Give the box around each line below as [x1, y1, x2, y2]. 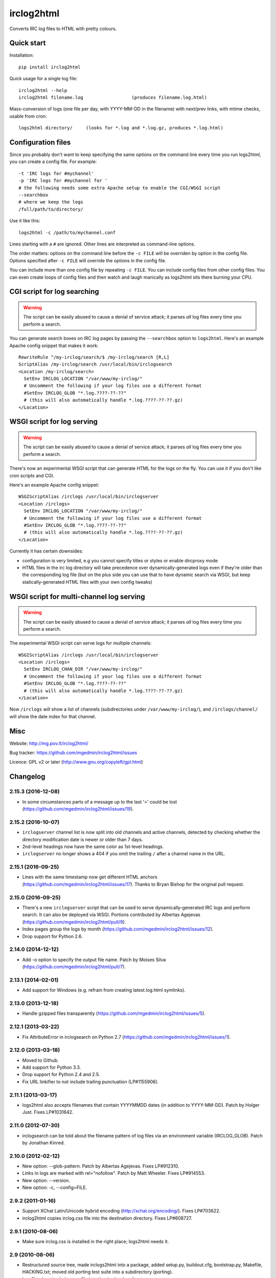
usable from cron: [9, 113, 47, 119]
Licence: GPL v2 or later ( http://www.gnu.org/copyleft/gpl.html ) [9, 759, 143, 765]
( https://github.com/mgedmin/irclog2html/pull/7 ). [22, 964, 126, 970]
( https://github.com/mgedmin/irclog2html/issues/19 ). [22, 806, 134, 812]
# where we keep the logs [18, 199, 84, 205]
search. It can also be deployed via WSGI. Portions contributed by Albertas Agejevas [22, 911, 200, 918]
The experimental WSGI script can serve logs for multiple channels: [9, 640, 152, 646]
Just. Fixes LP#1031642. [22, 1109, 74, 1115]
